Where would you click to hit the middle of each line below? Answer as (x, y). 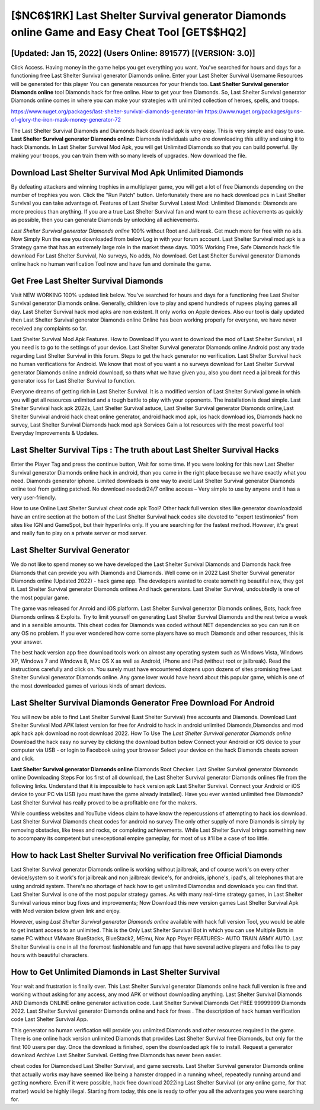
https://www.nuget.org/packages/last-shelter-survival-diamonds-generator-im (107, 111)
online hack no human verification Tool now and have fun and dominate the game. (111, 264)
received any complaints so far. (49, 328)
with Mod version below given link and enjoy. (66, 911)
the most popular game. (40, 597)
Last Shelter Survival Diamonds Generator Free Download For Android (143, 703)
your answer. (27, 641)
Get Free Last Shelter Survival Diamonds (87, 281)
